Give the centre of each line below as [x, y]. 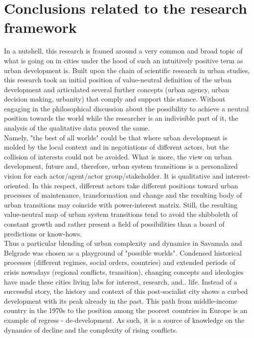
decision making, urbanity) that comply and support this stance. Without [115, 99]
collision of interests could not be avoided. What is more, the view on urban [118, 156]
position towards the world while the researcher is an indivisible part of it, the [121, 118]
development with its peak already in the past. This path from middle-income [121, 300]
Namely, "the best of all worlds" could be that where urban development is [116, 137]
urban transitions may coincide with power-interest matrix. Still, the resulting [121, 204]
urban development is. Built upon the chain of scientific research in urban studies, [127, 70]
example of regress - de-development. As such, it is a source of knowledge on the [124, 320]
